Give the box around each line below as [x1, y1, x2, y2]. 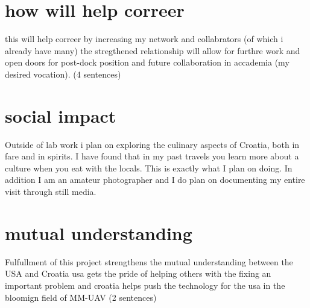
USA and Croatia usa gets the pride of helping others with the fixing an [5, 267, 271, 280]
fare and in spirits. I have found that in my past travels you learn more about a [5, 150, 299, 162]
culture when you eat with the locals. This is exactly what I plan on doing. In [5, 161, 293, 174]
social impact [5, 103, 116, 128]
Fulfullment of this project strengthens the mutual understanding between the [5, 255, 293, 268]
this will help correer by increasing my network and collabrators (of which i [5, 32, 283, 45]
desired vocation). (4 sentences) [5, 67, 121, 80]
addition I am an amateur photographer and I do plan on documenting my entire [5, 173, 305, 186]
